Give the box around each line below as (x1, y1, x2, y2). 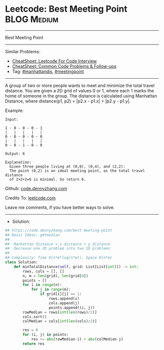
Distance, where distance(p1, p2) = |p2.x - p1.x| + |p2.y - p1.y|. (5, 98, 131, 104)
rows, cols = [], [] (22, 269, 64, 274)
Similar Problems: (5, 48, 41, 54)
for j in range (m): (31, 287, 71, 292)
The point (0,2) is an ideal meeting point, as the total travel (9, 168, 145, 173)
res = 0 (22, 328, 38, 333)
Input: (5, 117, 19, 122)
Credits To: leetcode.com (5, 195, 56, 201)
